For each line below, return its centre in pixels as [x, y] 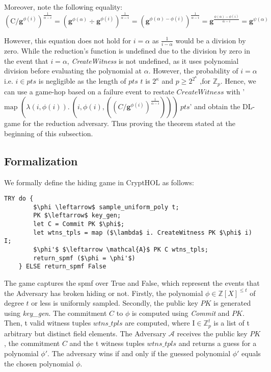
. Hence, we [238, 81]
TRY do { [19, 199]
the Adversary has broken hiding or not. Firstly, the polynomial [104, 293]
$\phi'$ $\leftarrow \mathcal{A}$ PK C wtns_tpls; [121, 250]
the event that [26, 60]
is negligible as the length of [82, 81]
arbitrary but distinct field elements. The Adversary [85, 333]
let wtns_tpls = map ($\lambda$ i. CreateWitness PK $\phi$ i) [143, 232]
